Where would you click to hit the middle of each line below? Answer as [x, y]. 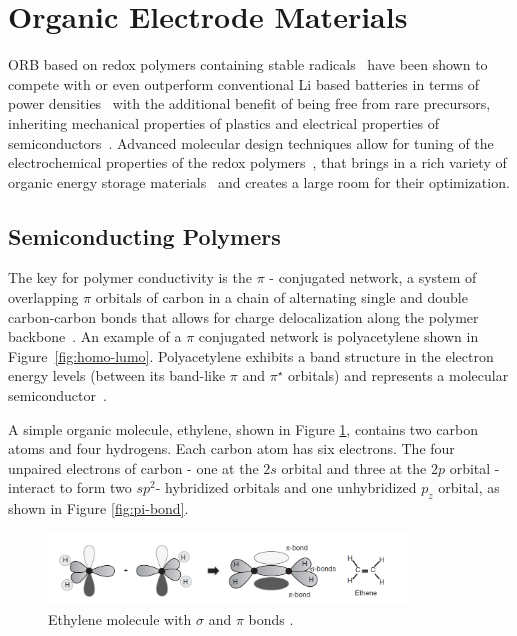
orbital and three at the [354, 467]
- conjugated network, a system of [373, 277]
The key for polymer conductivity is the [130, 277]
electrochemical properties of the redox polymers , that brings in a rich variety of [257, 162]
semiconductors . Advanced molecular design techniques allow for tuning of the [251, 142]
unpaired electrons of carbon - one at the [133, 467]
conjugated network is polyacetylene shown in [338, 336]
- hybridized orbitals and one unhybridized [286, 487]
